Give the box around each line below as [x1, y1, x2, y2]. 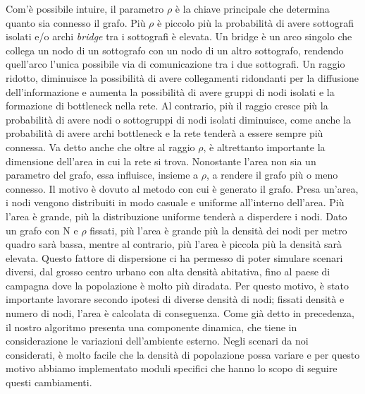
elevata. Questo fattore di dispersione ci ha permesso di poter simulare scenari [6, 250, 343, 265]
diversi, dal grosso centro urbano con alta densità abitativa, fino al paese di [6, 264, 330, 279]
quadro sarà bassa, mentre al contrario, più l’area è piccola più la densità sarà [6, 237, 342, 251]
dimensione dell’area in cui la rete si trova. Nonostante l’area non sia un [6, 153, 316, 168]
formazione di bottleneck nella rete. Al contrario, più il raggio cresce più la [6, 98, 328, 113]
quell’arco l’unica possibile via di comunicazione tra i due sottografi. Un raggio [6, 56, 345, 71]
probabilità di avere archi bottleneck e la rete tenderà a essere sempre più [6, 126, 323, 141]
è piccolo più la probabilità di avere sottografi [157, 15, 354, 30]
